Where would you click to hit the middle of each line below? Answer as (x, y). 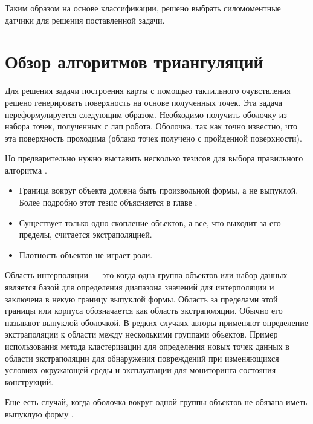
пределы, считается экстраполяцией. (86, 234)
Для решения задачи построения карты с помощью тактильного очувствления (148, 90)
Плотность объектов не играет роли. (86, 254)
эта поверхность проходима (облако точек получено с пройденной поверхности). (153, 138)
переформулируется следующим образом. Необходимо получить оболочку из (146, 114)
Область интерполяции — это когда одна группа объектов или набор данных (146, 275)
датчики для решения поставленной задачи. (85, 20)
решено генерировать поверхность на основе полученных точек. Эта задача (144, 102)
